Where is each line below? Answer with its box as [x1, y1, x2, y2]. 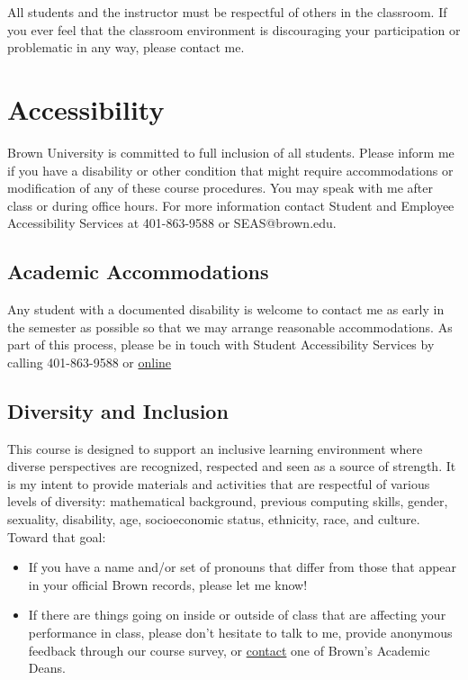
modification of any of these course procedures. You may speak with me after [7, 178, 433, 197]
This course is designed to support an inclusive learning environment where [7, 439, 423, 458]
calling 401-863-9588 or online [7, 352, 172, 371]
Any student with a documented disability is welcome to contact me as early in [7, 300, 445, 319]
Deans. [28, 658, 66, 677]
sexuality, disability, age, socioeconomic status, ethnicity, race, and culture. [7, 510, 420, 529]
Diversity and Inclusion [7, 396, 229, 424]
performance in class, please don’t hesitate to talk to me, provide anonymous [28, 623, 453, 641]
